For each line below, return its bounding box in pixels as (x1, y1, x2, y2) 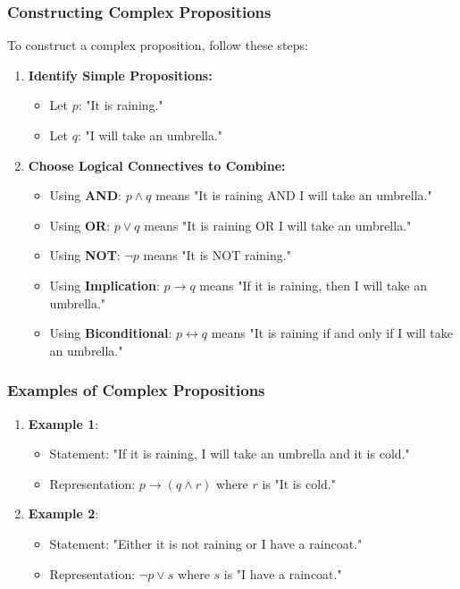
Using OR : (49, 215, 111, 234)
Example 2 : (28, 504, 99, 523)
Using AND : (49, 186, 121, 205)
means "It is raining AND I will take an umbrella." (155, 186, 432, 205)
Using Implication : (49, 275, 160, 294)
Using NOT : (49, 246, 121, 265)
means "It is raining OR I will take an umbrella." (144, 215, 412, 234)
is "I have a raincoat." (223, 564, 342, 583)
